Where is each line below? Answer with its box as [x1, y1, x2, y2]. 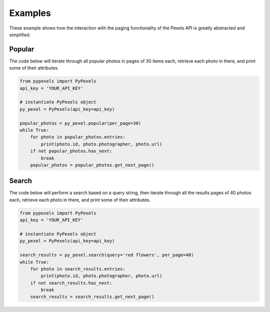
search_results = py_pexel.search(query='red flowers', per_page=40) [19, 252, 194, 258]
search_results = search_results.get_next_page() [30, 294, 154, 300]
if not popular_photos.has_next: [30, 148, 112, 154]
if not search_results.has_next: [30, 280, 112, 286]
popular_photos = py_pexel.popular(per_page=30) [19, 120, 141, 126]
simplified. [9, 31, 31, 37]
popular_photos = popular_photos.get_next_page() [30, 162, 154, 168]
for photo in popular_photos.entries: [30, 134, 125, 140]
